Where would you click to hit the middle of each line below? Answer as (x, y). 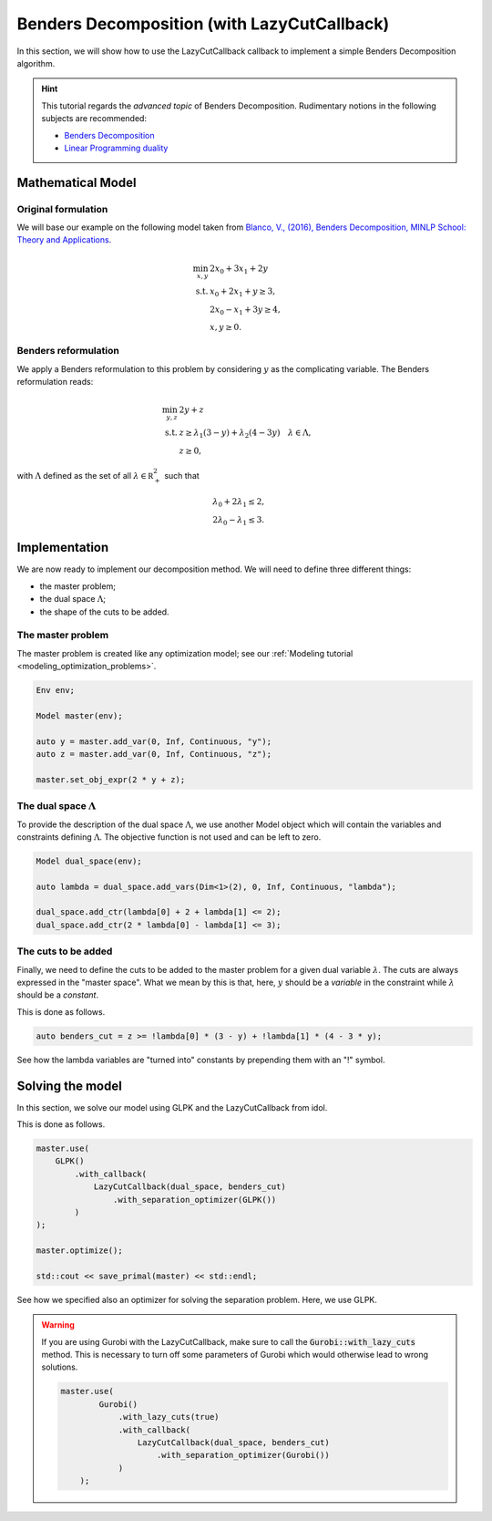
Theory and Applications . (64, 240)
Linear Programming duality (116, 148)
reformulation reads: (55, 381)
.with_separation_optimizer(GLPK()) (195, 1200)
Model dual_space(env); (89, 861)
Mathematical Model (77, 182)
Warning (58, 1325)
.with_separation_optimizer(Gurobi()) (243, 1455)
